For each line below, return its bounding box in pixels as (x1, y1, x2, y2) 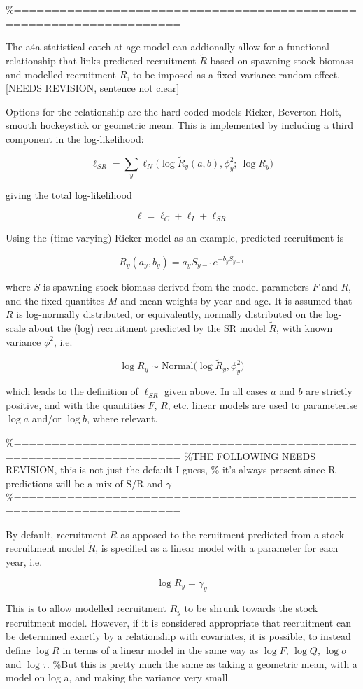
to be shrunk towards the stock (184, 601, 318, 615)
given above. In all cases (164, 384, 268, 398)
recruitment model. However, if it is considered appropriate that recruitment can (6, 615, 351, 629)
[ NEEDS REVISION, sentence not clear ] (6, 81, 180, 95)
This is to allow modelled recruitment (6, 601, 167, 615)
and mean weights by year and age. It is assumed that (120, 293, 353, 307)
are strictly (306, 384, 353, 398)
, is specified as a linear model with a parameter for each (95, 541, 339, 555)
